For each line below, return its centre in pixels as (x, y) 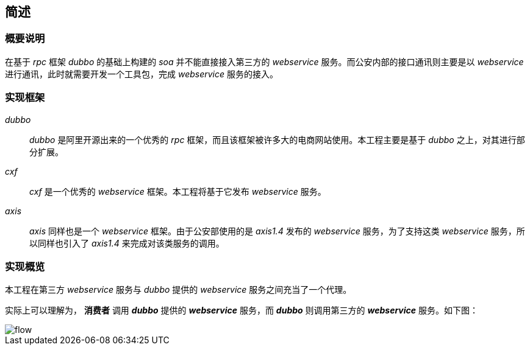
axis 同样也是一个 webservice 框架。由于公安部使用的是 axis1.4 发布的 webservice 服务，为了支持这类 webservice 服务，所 (277, 231)
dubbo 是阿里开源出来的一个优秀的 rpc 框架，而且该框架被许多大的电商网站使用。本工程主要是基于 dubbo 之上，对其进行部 (277, 139)
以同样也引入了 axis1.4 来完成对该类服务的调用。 (127, 243)
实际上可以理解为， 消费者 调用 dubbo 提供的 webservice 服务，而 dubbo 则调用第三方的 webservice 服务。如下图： (242, 310)
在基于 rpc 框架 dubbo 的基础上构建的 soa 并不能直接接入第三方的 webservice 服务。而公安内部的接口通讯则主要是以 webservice (264, 61)
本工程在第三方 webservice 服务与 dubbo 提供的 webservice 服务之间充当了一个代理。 (178, 290)
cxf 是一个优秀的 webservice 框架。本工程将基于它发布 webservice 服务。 (178, 191)
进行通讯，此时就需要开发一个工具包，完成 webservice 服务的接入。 (141, 74)
